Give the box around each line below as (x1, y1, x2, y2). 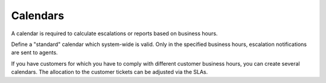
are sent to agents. (11, 49, 58, 56)
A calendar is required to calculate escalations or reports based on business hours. (11, 30, 218, 37)
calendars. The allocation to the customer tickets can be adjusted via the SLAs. (11, 69, 208, 76)
